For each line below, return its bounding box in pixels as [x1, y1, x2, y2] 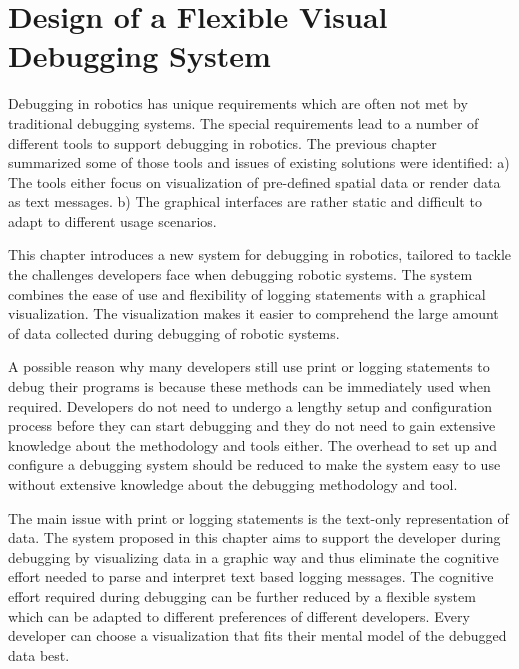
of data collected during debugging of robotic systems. [8, 322, 340, 343]
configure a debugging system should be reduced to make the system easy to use [8, 454, 501, 475]
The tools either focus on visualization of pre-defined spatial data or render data [8, 171, 501, 192]
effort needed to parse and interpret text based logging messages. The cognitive [8, 566, 494, 587]
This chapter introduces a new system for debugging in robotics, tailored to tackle [8, 244, 512, 265]
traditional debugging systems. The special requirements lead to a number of [8, 112, 479, 133]
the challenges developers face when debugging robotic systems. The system [8, 264, 473, 285]
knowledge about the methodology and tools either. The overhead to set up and [8, 434, 498, 455]
